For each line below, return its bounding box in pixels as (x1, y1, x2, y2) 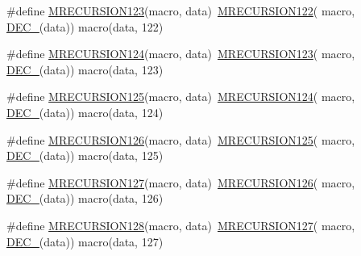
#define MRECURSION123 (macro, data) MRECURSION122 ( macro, (6, 2, 355, 19)
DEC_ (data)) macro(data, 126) (6, 190, 164, 207)
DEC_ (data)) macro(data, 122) (6, 18, 164, 35)
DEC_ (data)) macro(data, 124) (6, 103, 164, 120)
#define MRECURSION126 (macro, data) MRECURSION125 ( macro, (6, 131, 355, 148)
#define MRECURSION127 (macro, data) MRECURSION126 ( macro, (6, 174, 355, 191)
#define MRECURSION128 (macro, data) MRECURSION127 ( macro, (6, 216, 355, 233)
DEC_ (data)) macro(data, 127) (6, 233, 164, 250)
